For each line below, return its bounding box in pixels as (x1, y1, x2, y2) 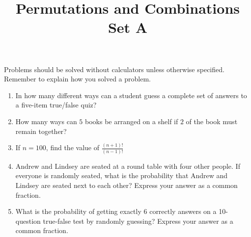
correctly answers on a (149, 206, 217, 216)
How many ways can (15, 116, 77, 126)
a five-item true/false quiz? (15, 100, 97, 110)
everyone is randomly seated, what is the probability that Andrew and (15, 170, 228, 181)
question (15, 215, 41, 226)
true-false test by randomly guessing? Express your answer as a (43, 215, 233, 226)
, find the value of (46, 142, 99, 153)
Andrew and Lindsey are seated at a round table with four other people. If (15, 160, 240, 171)
